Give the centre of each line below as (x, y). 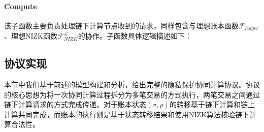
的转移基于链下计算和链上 (212, 104)
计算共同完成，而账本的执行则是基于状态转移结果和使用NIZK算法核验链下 (127, 114)
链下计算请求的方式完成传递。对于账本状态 (75, 104)
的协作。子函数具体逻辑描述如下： (135, 36)
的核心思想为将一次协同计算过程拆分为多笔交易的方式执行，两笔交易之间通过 (132, 94)
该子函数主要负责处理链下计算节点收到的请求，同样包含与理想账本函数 (121, 25)
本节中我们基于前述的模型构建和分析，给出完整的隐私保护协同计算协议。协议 (132, 85)
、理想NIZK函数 (31, 36)
